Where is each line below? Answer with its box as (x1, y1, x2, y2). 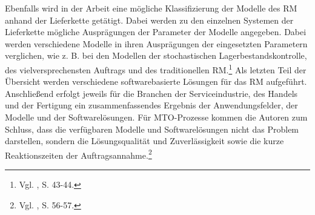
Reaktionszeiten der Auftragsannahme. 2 (5, 147, 152, 161)
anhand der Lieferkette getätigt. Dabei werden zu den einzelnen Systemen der (5, 13, 294, 26)
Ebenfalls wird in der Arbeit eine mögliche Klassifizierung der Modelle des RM (5, 2, 297, 14)
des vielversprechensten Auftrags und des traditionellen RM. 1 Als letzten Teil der (5, 61, 307, 76)
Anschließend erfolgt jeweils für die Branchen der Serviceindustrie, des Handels (5, 87, 298, 99)
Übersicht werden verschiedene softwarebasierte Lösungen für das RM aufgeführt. (5, 75, 307, 88)
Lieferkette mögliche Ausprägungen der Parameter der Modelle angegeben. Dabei (5, 25, 307, 38)
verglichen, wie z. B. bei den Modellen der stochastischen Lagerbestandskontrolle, (5, 49, 307, 62)
